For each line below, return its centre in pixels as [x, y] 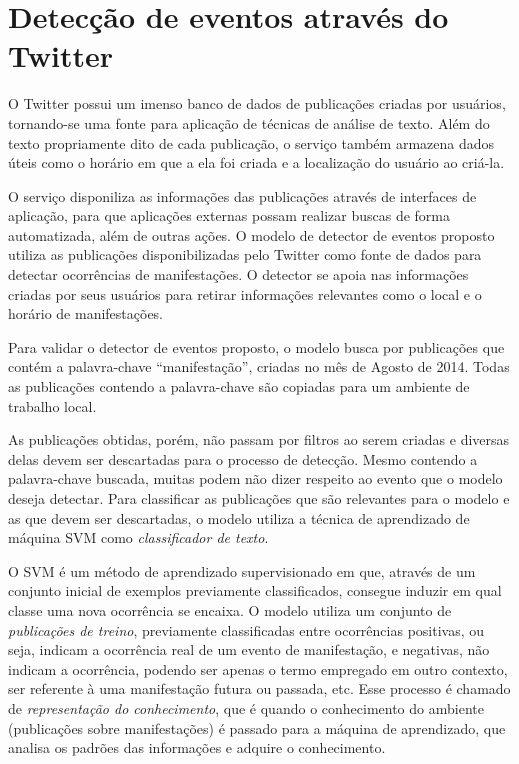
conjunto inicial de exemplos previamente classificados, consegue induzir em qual [255, 590]
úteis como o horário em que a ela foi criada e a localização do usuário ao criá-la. [256, 162]
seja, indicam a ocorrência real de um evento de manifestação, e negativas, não [249, 649]
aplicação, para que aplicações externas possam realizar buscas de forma [229, 215]
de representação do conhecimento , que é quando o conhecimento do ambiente [246, 707]
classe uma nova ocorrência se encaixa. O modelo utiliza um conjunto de [230, 609]
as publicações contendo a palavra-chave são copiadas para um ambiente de [239, 386]
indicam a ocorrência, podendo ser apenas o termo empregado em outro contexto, [258, 668]
